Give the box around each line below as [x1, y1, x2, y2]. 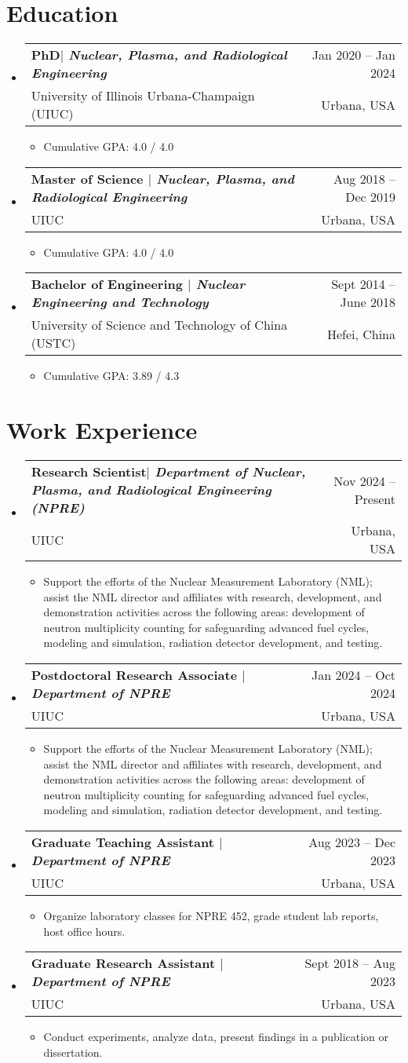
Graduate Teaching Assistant [31, 832, 214, 851]
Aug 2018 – [333, 169, 395, 188]
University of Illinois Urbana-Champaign [31, 86, 255, 105]
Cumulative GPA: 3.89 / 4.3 [43, 367, 180, 384]
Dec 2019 [345, 187, 395, 206]
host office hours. [43, 922, 126, 939]
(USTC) [31, 334, 76, 353]
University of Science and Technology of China [31, 316, 288, 334]
